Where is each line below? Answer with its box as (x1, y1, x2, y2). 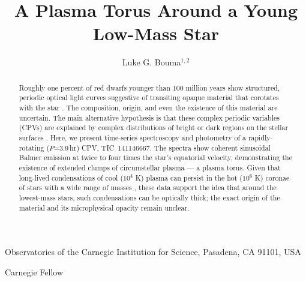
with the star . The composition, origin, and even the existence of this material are (19, 103, 278, 113)
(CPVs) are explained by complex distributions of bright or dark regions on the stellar (19, 122, 289, 133)
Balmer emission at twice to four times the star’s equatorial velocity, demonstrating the (19, 152, 292, 163)
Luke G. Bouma (122, 56, 181, 68)
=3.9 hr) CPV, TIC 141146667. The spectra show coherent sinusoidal (53, 142, 271, 152)
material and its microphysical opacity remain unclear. (19, 202, 190, 212)
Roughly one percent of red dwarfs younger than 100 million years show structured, (19, 82, 280, 92)
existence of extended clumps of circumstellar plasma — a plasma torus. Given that (19, 162, 281, 172)
